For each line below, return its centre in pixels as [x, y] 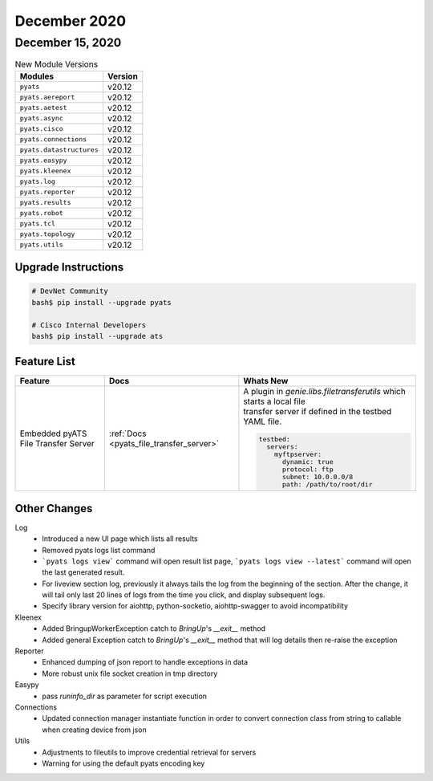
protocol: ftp [308, 470]
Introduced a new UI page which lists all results [120, 539]
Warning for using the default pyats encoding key [123, 763]
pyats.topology [47, 234]
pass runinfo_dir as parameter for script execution [125, 696]
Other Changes [54, 508]
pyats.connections [53, 139]
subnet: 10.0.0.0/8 [318, 477]
